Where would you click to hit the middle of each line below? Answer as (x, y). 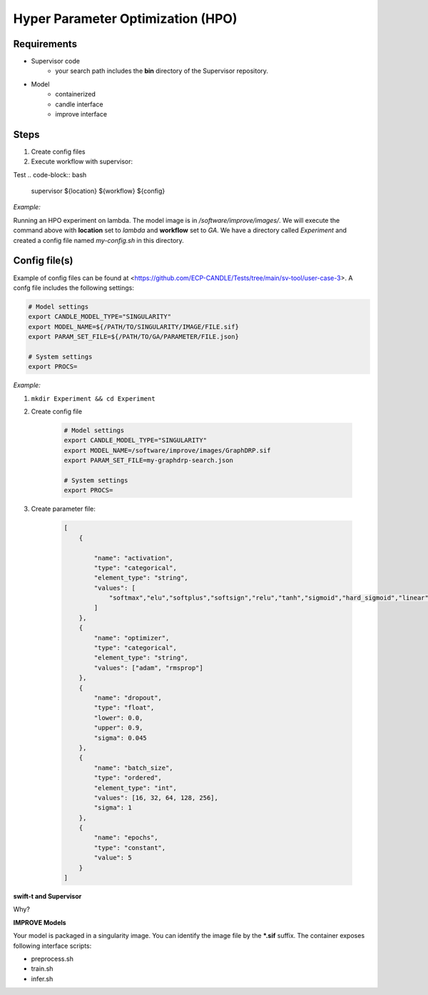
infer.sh (42, 979)
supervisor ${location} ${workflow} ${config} (98, 191)
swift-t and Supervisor (47, 896)
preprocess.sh (52, 959)
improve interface (81, 114)
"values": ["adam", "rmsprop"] (148, 667)
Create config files (58, 151)
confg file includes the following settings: (74, 287)
